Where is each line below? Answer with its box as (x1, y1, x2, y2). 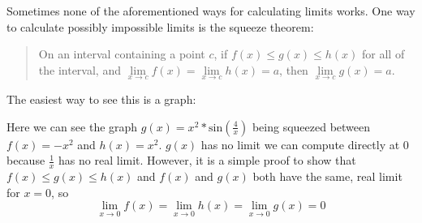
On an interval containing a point (38, 45, 205, 62)
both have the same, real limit (252, 168, 403, 185)
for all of (362, 45, 405, 62)
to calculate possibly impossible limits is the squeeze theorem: (6, 18, 314, 35)
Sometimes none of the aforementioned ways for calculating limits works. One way (6, 2, 416, 19)
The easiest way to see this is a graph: (6, 91, 196, 107)
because (6, 152, 45, 169)
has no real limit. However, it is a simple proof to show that (58, 152, 356, 169)
